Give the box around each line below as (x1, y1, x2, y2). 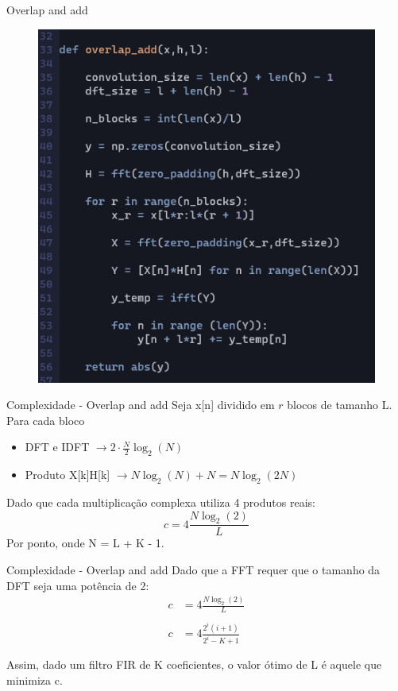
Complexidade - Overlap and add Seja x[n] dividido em (6, 396, 275, 413)
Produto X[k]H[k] (25, 466, 110, 483)
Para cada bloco (6, 411, 85, 428)
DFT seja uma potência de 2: (6, 577, 149, 593)
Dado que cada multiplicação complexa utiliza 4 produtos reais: (6, 493, 315, 510)
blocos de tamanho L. (287, 396, 392, 413)
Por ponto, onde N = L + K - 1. (6, 535, 164, 551)
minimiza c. (6, 671, 63, 688)
